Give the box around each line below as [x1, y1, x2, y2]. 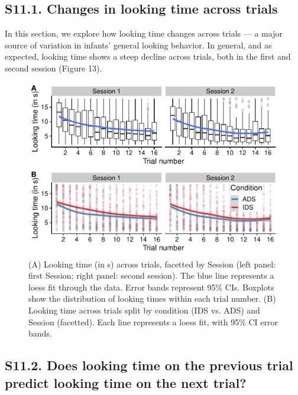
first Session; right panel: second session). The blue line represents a [28, 269, 274, 282]
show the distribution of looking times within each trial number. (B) [28, 292, 276, 305]
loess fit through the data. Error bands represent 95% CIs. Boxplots [28, 280, 274, 293]
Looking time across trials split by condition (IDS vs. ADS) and [28, 304, 260, 316]
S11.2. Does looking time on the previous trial [5, 356, 293, 374]
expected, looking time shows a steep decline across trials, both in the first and [5, 50, 291, 63]
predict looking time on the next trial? [5, 373, 247, 391]
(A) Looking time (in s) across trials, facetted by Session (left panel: [28, 257, 276, 270]
